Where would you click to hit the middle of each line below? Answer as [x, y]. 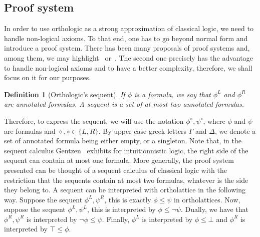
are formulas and [30, 131]
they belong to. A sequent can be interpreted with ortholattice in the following [125, 190]
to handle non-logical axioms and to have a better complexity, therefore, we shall [128, 67]
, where [214, 121]
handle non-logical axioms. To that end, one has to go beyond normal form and [126, 38]
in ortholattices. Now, [207, 199]
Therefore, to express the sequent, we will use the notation [94, 121]
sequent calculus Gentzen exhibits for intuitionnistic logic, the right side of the [126, 150]
